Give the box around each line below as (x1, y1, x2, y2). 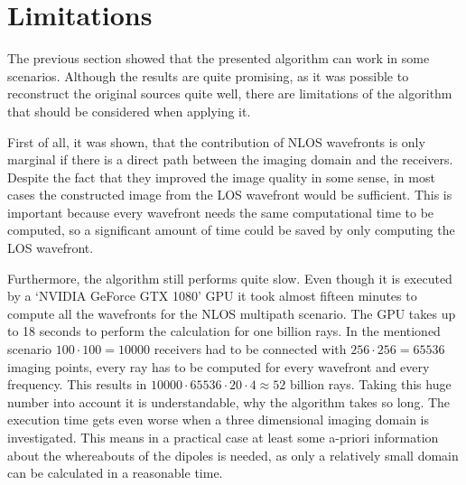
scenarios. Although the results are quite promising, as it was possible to (7, 66, 409, 85)
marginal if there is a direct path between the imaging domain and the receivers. (7, 150, 453, 169)
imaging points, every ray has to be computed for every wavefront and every (7, 357, 430, 376)
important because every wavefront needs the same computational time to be (7, 202, 434, 221)
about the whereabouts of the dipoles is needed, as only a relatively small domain (7, 445, 459, 464)
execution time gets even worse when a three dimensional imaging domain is (7, 410, 429, 429)
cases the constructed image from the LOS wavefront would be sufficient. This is (7, 185, 452, 204)
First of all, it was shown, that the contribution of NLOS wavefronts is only (7, 132, 425, 151)
